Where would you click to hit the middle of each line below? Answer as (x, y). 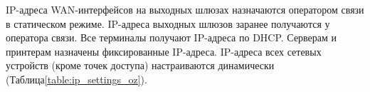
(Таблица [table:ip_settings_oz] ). (76, 79)
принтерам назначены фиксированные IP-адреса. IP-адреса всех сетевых (164, 51)
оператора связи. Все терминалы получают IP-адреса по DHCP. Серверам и (171, 37)
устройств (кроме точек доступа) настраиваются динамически (140, 65)
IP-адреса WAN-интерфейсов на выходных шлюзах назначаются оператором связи (185, 9)
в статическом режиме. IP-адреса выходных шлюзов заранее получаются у (168, 23)
